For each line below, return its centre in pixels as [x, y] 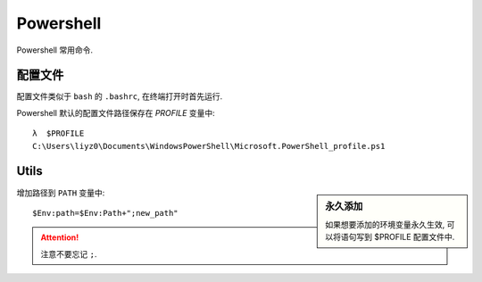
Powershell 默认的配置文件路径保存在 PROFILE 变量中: [116, 112]
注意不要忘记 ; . [69, 253]
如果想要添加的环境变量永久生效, [385, 224]
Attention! [60, 237]
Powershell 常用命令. [55, 50]
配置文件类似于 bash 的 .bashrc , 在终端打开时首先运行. [120, 96]
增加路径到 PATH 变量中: [61, 193]
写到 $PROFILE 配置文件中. [405, 237]
